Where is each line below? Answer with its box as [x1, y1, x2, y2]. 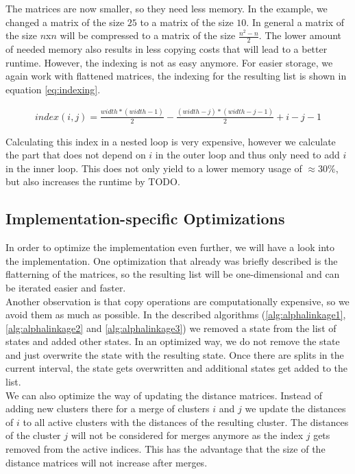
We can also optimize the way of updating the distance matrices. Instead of [5, 388, 322, 402]
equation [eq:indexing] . [5, 82, 101, 96]
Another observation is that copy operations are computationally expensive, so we [5, 294, 350, 308]
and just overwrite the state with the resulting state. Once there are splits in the [5, 347, 344, 362]
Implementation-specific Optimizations [5, 208, 285, 229]
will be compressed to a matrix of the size [60, 28, 236, 43]
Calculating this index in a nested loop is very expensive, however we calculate [5, 134, 336, 148]
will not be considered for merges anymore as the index [71, 428, 304, 442]
